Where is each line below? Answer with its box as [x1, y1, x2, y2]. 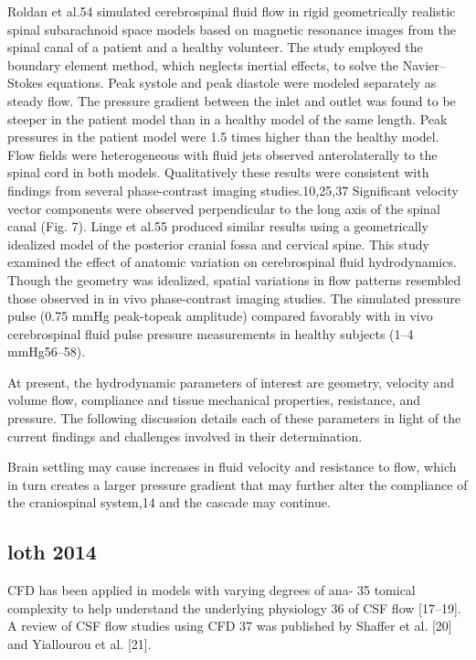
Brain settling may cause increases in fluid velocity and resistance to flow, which [7, 457, 457, 476]
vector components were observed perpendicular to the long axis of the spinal [7, 198, 440, 218]
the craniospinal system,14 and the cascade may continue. [7, 493, 331, 512]
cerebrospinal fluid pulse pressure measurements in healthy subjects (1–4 [7, 324, 414, 343]
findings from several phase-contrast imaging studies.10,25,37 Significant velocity [7, 180, 459, 199]
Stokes [7, 73, 43, 92]
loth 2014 [7, 538, 97, 566]
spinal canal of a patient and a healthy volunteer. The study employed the [7, 37, 423, 57]
